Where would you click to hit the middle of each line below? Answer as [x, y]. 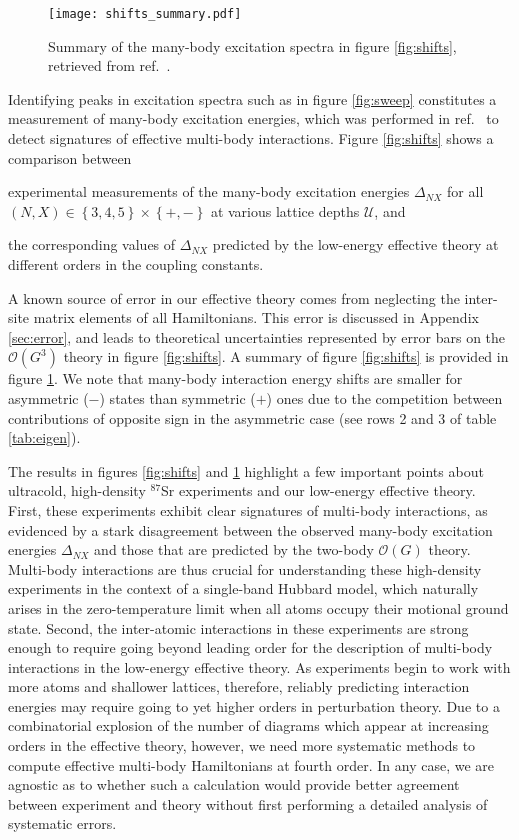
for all [465, 191]
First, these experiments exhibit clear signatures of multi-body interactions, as [248, 509]
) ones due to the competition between [384, 397]
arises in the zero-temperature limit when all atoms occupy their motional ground [258, 607]
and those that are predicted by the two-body [234, 549]
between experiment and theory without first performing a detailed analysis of [248, 803]
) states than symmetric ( [177, 397]
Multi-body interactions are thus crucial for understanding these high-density [245, 568]
